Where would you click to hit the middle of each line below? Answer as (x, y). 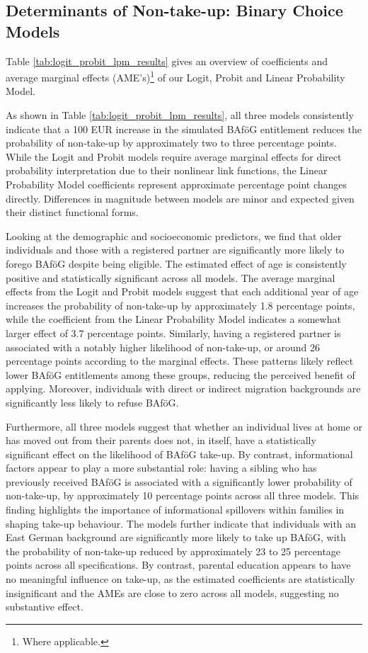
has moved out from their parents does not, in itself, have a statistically (161, 440)
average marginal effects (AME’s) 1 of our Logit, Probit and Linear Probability (176, 76)
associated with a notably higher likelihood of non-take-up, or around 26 (163, 347)
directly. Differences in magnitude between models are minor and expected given (180, 198)
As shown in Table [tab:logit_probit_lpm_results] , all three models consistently (180, 115)
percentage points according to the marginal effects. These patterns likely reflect (180, 361)
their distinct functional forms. (72, 212)
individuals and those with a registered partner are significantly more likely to (175, 250)
